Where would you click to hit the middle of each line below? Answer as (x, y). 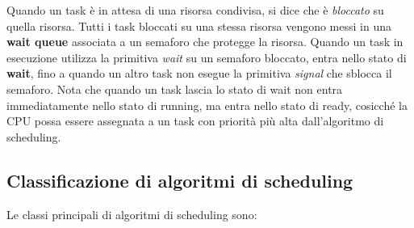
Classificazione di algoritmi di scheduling (180, 180)
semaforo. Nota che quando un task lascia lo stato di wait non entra (175, 89)
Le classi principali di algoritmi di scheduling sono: (132, 214)
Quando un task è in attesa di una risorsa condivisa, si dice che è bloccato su (195, 10)
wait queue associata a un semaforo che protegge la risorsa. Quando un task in (205, 42)
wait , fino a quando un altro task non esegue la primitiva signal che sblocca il (199, 73)
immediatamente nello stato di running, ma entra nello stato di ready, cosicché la (207, 105)
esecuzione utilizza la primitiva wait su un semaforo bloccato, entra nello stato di (207, 57)
